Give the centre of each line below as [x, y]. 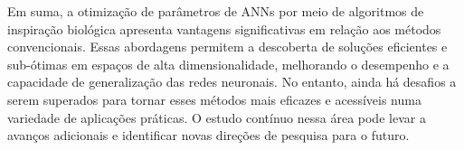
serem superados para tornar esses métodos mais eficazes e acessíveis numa [214, 99]
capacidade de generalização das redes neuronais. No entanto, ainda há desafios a [232, 82]
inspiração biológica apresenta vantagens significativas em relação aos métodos [224, 28]
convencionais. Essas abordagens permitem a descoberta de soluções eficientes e [227, 47]
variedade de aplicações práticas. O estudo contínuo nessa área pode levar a [217, 117]
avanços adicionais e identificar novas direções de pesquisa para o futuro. [208, 135]
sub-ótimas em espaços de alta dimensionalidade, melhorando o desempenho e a [228, 64]
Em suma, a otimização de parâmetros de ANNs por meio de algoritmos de [216, 11]
